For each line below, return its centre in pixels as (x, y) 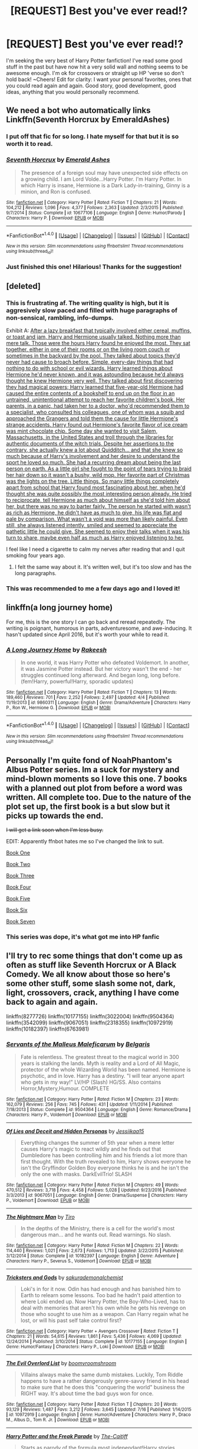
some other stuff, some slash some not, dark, (91, 984)
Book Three (20, 875)
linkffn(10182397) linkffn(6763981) (48, 1029)
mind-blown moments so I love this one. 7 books (97, 779)
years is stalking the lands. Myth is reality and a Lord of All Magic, (100, 1063)
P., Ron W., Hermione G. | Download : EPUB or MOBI (58, 708)
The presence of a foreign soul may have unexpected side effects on (104, 173)
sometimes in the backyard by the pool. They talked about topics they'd (93, 356)
